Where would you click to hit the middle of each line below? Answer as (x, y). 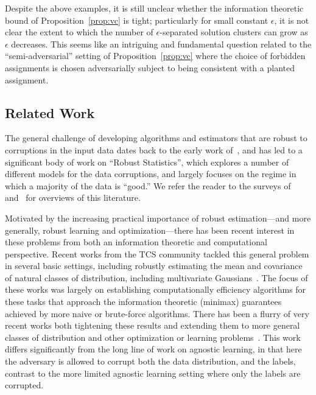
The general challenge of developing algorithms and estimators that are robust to (156, 138)
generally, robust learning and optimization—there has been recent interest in (150, 230)
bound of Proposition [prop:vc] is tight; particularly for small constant (137, 20)
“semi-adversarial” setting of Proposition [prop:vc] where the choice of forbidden (155, 56)
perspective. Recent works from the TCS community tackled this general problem (157, 253)
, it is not (292, 20)
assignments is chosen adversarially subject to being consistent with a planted (150, 67)
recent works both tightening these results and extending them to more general (153, 325)
